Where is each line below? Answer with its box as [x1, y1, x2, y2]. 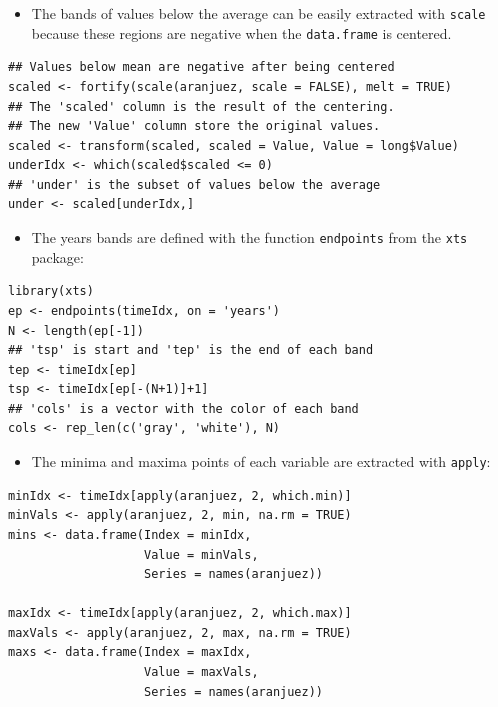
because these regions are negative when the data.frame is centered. [31, 22, 452, 43]
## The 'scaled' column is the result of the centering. [8, 99, 395, 114]
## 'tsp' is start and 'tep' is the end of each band [8, 343, 374, 358]
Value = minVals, [144, 547, 259, 562]
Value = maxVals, [144, 665, 259, 680]
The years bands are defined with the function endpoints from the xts [31, 227, 468, 248]
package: [31, 246, 84, 267]
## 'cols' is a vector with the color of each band [8, 401, 359, 416]
